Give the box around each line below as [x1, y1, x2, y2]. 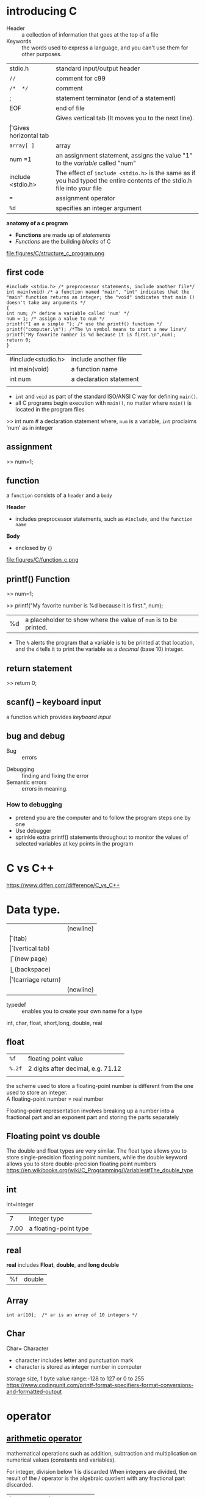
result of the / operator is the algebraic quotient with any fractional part [6, 1474, 185, 1482]
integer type [29, 1214, 64, 1223]
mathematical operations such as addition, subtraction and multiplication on [6, 1449, 197, 1457]
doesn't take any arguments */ [6, 299, 86, 306]
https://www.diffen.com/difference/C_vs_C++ [6, 881, 120, 889]
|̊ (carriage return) [9, 975, 61, 984]
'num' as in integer [6, 424, 54, 431]
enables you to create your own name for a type [21, 1007, 142, 1015]
